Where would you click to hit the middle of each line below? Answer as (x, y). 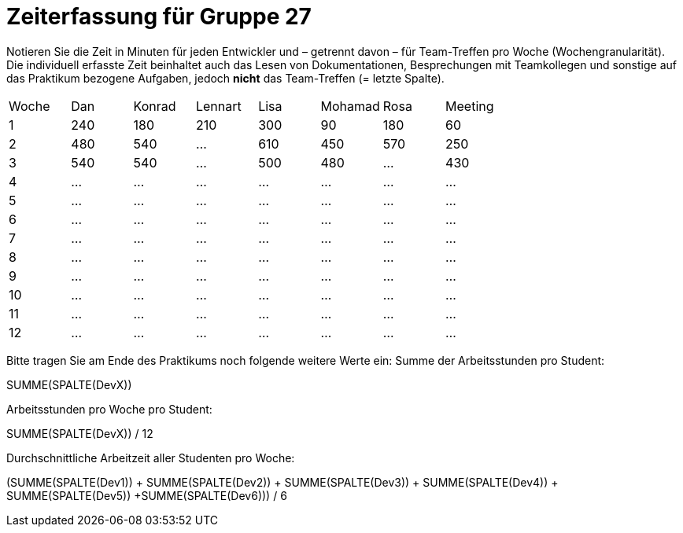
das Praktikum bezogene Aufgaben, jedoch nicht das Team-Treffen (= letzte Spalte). (225, 78)
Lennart (218, 106)
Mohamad (350, 106)
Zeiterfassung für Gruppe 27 (159, 17)
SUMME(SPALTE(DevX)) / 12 (80, 433)
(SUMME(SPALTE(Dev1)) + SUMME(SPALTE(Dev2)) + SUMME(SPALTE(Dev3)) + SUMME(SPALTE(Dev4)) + (282, 482)
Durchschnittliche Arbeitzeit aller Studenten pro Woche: (151, 458)
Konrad (155, 106)
